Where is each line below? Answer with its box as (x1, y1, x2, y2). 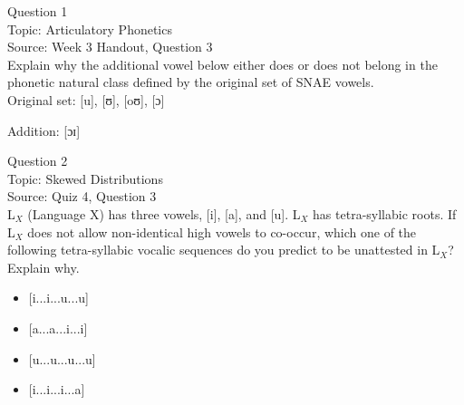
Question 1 (7, 2, 68, 20)
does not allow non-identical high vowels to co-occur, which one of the (27, 222, 417, 241)
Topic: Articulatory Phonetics (7, 19, 172, 38)
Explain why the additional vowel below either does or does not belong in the (7, 54, 438, 73)
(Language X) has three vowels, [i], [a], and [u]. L (27, 204, 301, 223)
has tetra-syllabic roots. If (313, 204, 457, 223)
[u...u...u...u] (28, 349, 96, 368)
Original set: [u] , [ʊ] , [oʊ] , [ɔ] (7, 90, 165, 109)
